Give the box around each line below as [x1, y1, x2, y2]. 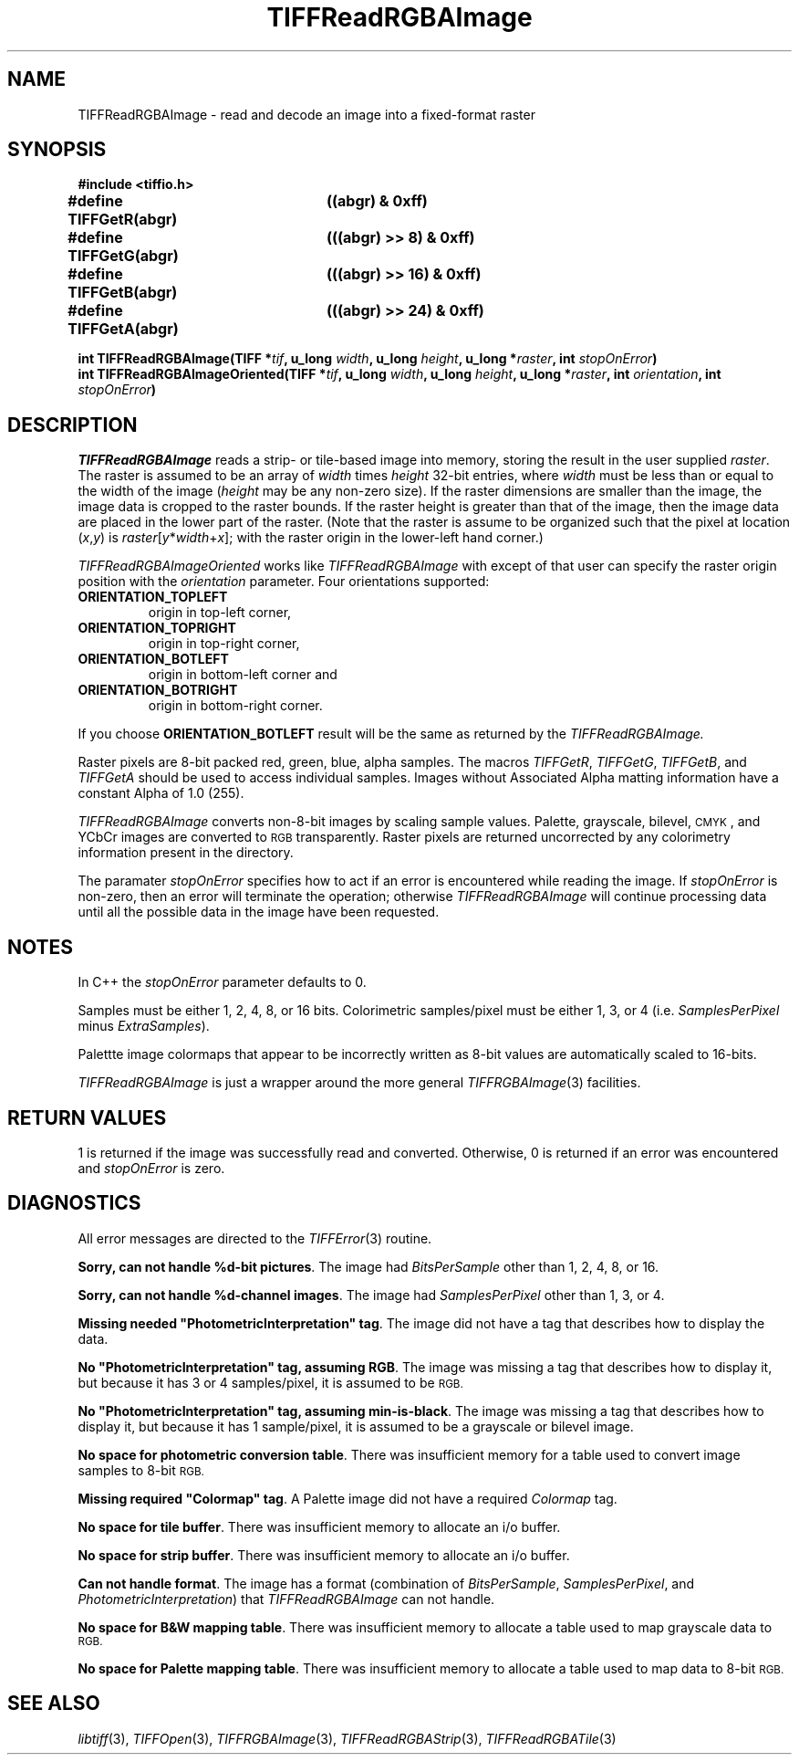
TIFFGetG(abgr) [67, 246, 179, 266]
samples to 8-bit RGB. [78, 1462, 204, 1478]
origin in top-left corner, [148, 604, 292, 621]
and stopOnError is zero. [78, 1159, 225, 1176]
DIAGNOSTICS [7, 1191, 141, 1215]
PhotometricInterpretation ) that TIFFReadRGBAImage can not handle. [78, 1590, 495, 1607]
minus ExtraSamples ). [78, 1018, 210, 1034]
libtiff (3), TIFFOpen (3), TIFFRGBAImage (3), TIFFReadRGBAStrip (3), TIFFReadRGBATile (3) [78, 1730, 617, 1746]
